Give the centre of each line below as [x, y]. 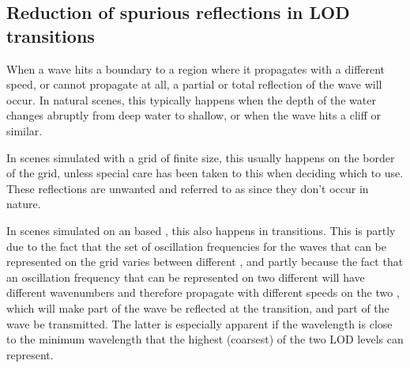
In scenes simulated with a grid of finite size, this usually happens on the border [201, 157]
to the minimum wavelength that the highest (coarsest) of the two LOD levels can [205, 339]
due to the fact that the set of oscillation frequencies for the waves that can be [197, 246]
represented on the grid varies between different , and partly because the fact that [205, 262]
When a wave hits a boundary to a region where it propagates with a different [196, 68]
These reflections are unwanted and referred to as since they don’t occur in [188, 188]
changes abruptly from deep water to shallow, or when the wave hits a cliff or [194, 115]
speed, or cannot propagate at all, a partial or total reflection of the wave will [194, 84]
